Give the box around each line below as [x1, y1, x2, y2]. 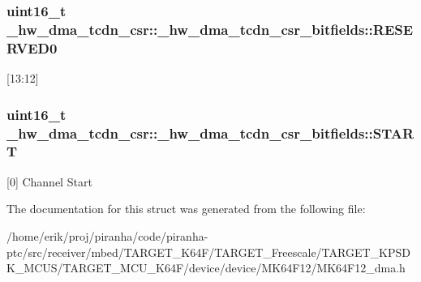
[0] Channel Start [6, 173, 92, 190]
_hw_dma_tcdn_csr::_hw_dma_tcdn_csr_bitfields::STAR [6, 122, 415, 143]
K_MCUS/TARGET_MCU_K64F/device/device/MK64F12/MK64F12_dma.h [6, 259, 406, 276]
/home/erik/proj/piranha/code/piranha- [6, 227, 208, 244]
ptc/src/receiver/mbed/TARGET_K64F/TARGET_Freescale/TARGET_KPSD [6, 243, 410, 260]
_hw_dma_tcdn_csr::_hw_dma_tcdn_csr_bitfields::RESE [6, 19, 414, 39]
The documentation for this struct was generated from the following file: [6, 200, 366, 217]
